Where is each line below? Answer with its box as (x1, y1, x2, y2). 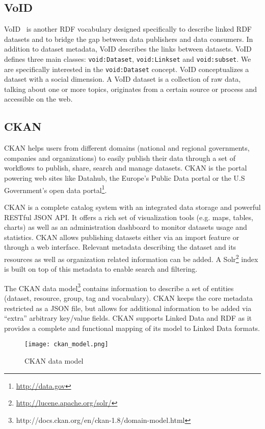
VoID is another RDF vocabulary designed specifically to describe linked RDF (4, 23, 252, 34)
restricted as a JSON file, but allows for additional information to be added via (4, 302, 252, 313)
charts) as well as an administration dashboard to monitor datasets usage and (4, 222, 247, 232)
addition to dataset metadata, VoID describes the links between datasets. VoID (4, 43, 252, 54)
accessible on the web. (4, 93, 73, 104)
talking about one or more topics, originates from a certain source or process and (4, 83, 257, 94)
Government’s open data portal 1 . (4, 183, 107, 195)
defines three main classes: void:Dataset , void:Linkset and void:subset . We (4, 53, 251, 64)
